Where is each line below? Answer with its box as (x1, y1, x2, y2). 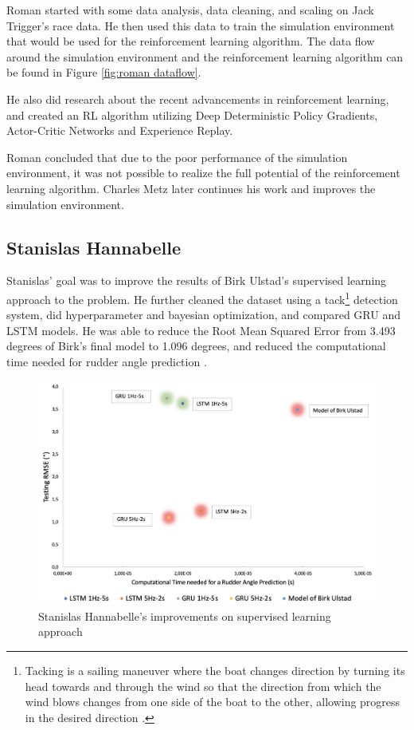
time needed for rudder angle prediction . (6, 353, 207, 369)
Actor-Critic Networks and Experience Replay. (6, 122, 233, 139)
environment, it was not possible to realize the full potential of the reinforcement (6, 164, 400, 181)
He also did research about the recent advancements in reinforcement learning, (6, 90, 389, 107)
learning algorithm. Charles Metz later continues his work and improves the (6, 180, 376, 196)
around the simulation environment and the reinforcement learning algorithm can (6, 48, 404, 65)
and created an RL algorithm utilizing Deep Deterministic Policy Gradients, (6, 106, 378, 123)
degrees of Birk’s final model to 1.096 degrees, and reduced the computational (6, 337, 386, 354)
